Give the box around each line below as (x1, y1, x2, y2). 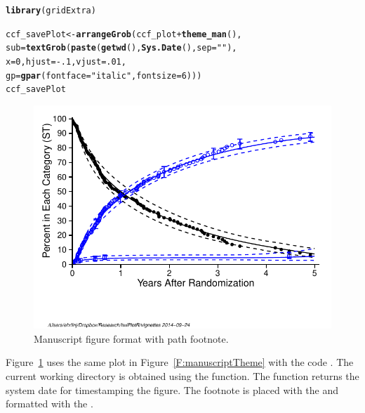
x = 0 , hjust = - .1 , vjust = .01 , (6, 56, 126, 67)
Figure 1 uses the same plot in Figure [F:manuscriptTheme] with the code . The (6, 355, 354, 369)
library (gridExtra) (6, 6, 96, 15)
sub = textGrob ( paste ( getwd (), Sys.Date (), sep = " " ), (6, 43, 237, 53)
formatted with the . (6, 396, 93, 411)
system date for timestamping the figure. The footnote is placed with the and (6, 382, 339, 397)
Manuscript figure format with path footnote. (34, 331, 229, 346)
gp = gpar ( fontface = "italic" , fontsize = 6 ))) (6, 70, 202, 81)
